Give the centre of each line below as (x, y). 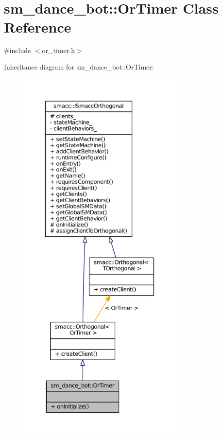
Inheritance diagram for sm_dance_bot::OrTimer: (79, 66)
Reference (38, 27)
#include (17, 50)
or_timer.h (58, 50)
